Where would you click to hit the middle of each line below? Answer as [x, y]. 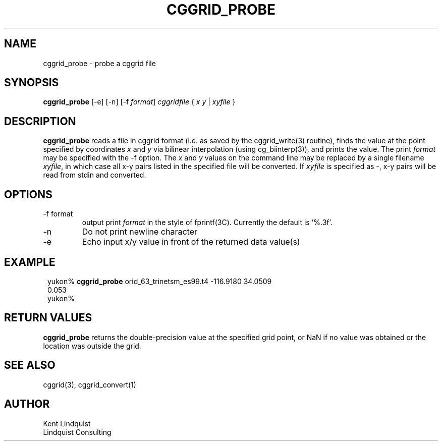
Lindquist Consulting [77, 432]
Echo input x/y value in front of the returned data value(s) [191, 242]
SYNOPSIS [32, 83]
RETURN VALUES [48, 318]
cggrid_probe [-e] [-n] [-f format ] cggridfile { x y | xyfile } [139, 102]
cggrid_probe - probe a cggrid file [99, 63]
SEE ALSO [30, 365]
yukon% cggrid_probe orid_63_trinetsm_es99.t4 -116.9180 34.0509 [160, 281]
